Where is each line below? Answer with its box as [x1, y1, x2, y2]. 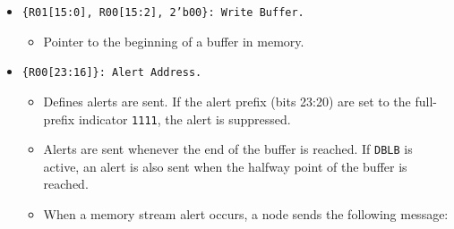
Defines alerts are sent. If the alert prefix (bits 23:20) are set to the [43, 91, 411, 110]
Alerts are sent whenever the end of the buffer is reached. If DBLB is [43, 140, 413, 158]
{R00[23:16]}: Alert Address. [21, 66, 202, 80]
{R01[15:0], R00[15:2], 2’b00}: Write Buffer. [21, 6, 304, 19]
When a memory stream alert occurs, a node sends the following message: [43, 205, 449, 223]
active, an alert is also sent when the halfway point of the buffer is [43, 157, 407, 175]
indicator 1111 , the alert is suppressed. [78, 109, 291, 128]
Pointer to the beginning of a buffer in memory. [43, 31, 304, 50]
